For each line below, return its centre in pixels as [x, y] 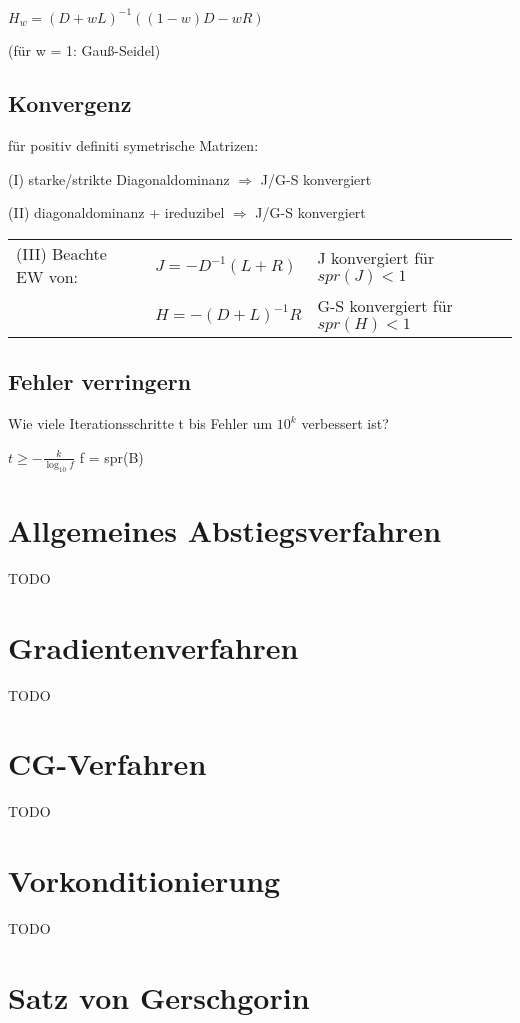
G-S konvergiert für [385, 306]
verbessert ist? [345, 423]
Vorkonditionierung [144, 880]
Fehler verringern [100, 381]
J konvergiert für [376, 257]
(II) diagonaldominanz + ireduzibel [116, 212]
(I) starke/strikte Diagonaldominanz [119, 178]
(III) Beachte [61, 254]
